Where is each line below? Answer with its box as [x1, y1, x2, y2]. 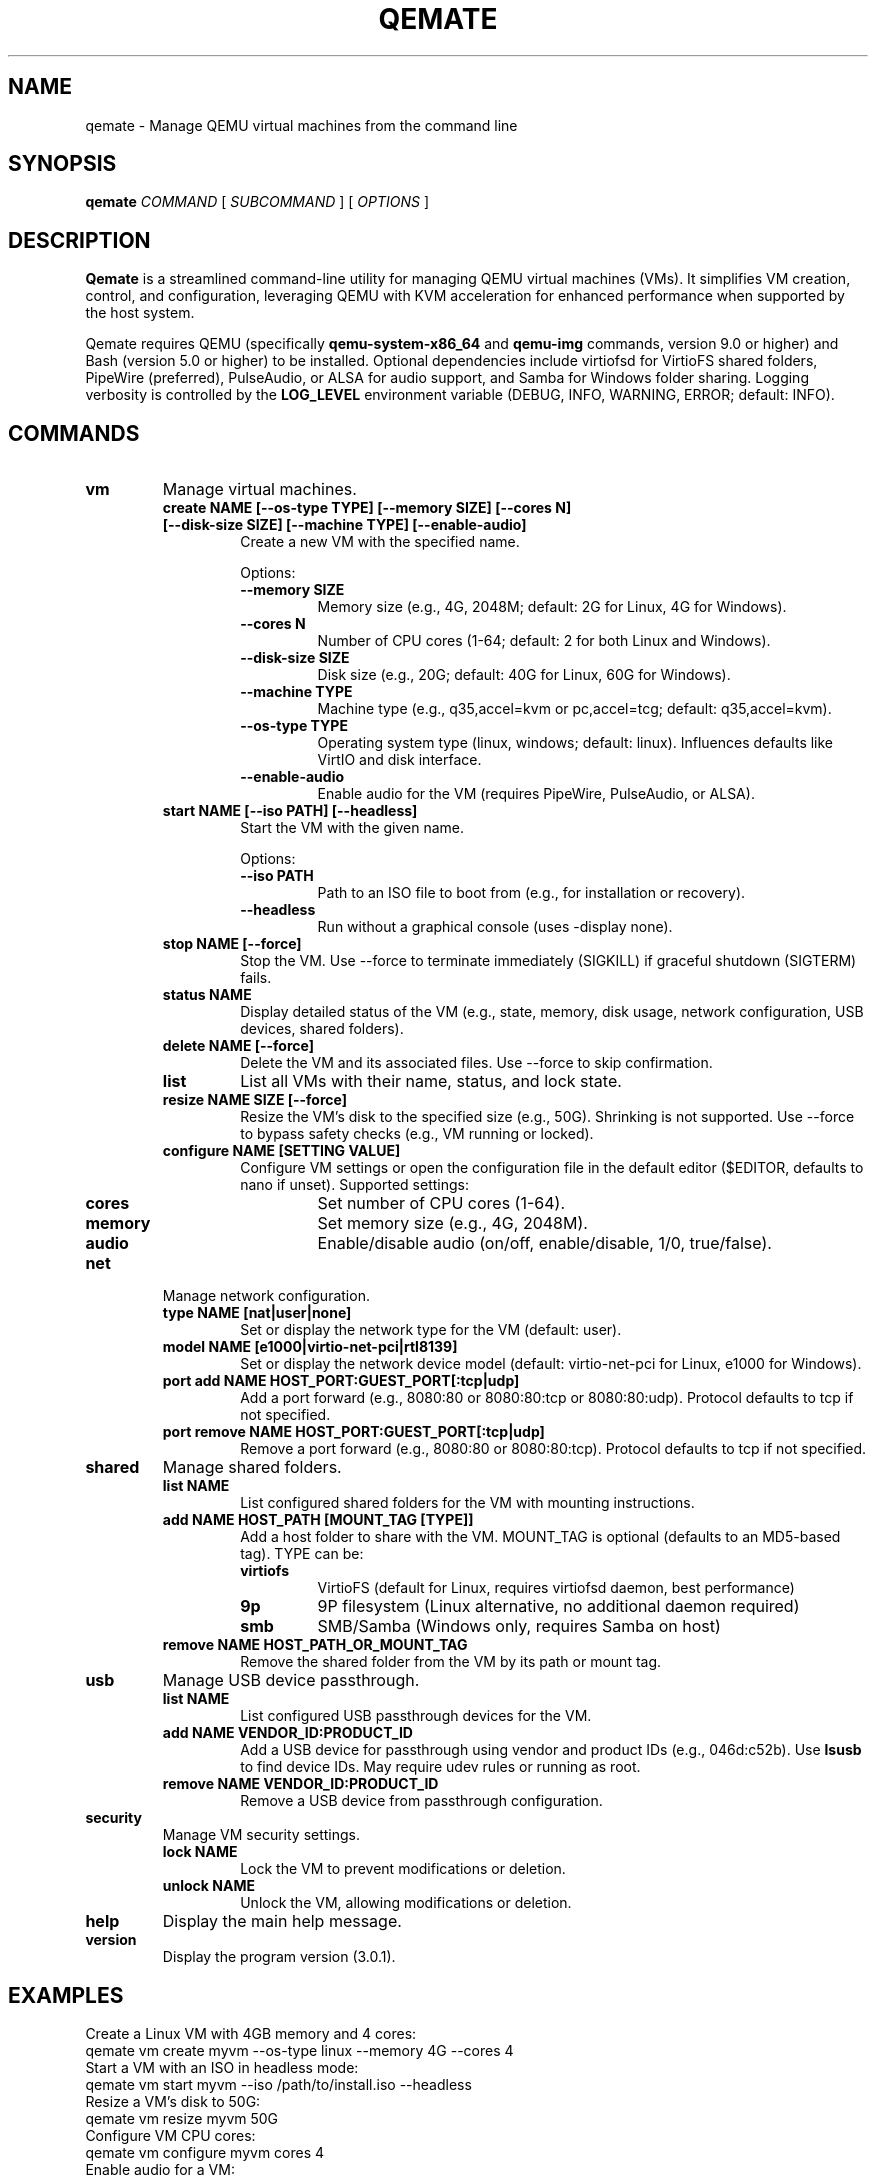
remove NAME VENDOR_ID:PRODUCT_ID [162, 1775, 439, 1793]
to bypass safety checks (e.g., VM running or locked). [240, 1125, 594, 1143]
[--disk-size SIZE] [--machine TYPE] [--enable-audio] [162, 516, 527, 534]
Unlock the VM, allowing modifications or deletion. [240, 1894, 572, 1912]
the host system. [85, 304, 195, 322]
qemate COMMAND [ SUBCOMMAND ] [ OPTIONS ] [85, 193, 430, 211]
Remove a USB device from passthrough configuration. [240, 1792, 603, 1810]
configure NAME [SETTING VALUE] [162, 1142, 401, 1160]
